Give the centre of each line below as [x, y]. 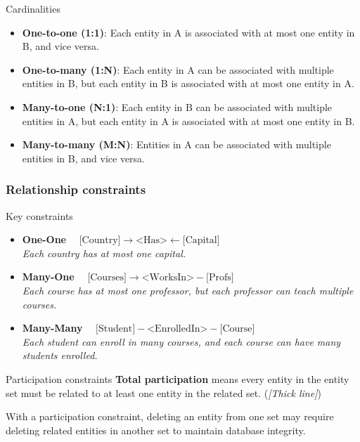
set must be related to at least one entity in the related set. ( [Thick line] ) [163, 392]
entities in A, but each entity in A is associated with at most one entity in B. [188, 121]
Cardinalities [33, 8]
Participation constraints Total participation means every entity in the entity [178, 378]
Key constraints [39, 215]
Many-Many [52, 328]
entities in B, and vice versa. [83, 158]
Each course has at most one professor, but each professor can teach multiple [188, 290]
